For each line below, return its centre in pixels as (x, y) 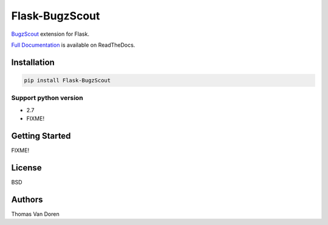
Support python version (47, 98)
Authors (27, 199)
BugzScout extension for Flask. (50, 34)
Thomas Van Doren (36, 214)
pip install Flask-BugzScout (67, 80)
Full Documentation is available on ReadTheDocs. (73, 45)
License (26, 168)
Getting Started (41, 136)
